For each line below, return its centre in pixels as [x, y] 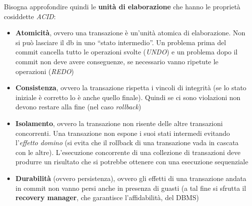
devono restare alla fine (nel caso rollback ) [78, 107]
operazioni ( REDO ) [45, 71]
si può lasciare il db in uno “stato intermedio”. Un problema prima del [121, 42]
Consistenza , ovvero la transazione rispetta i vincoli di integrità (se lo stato [131, 88]
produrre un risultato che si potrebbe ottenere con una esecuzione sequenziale [132, 162]
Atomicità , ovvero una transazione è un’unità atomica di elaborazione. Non [130, 33]
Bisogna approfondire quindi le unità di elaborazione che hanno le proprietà [122, 6]
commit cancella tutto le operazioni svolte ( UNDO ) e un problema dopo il [126, 52]
